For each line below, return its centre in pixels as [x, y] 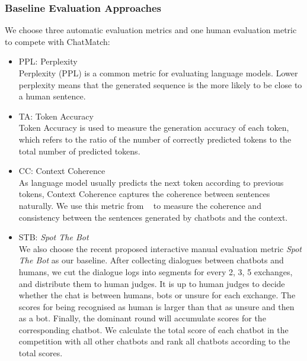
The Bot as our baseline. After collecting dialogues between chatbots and [151, 260]
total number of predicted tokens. [79, 151]
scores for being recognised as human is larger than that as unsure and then [156, 306]
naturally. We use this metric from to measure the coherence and [140, 205]
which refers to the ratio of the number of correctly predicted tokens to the [155, 139]
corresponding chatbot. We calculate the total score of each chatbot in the [153, 329]
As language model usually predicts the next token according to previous [151, 182]
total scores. [41, 353]
